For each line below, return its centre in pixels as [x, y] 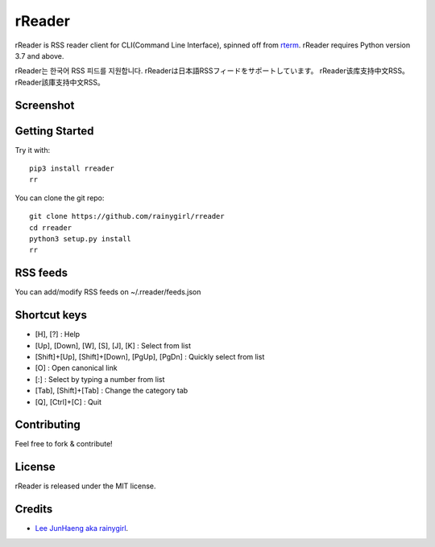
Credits [34, 510]
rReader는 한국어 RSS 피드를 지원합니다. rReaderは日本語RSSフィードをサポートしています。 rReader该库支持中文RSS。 [212, 71]
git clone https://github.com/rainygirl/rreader [127, 216]
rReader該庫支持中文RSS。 [60, 82]
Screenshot [45, 105]
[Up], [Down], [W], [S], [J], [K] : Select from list [113, 345]
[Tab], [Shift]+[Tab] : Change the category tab [112, 391]
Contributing [48, 425]
